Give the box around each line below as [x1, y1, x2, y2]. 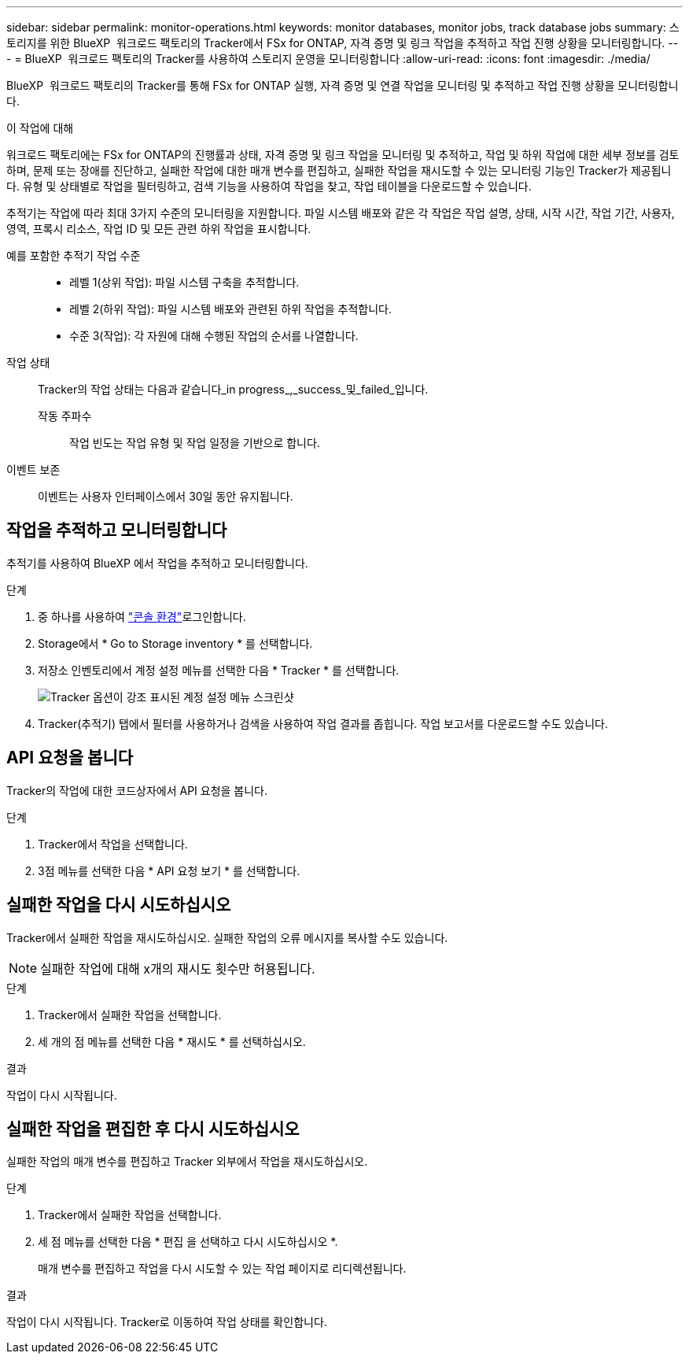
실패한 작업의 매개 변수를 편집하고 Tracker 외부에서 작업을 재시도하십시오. [6, 1155, 368, 1169]
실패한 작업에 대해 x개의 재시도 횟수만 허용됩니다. [40, 960, 315, 977]
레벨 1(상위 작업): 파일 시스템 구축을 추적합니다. [69, 275, 300, 289]
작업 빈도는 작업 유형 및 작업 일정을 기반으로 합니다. [69, 436, 320, 449]
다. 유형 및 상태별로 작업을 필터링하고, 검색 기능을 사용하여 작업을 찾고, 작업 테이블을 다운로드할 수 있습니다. [6, 179, 532, 193]
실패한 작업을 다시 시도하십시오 [6, 895, 231, 915]
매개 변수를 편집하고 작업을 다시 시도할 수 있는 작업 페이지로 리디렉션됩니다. [38, 1262, 407, 1276]
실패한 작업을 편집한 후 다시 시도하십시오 [6, 1118, 300, 1139]
